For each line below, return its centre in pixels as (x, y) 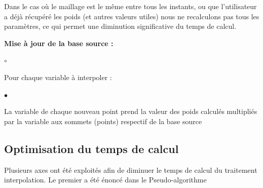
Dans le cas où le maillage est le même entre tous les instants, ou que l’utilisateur (130, 6)
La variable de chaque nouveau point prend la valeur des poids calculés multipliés (131, 111)
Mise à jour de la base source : (59, 43)
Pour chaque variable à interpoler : (58, 77)
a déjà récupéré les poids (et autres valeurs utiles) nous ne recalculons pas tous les (132, 16)
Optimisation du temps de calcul (91, 148)
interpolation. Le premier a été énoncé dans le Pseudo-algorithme (105, 180)
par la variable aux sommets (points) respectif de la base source (103, 121)
